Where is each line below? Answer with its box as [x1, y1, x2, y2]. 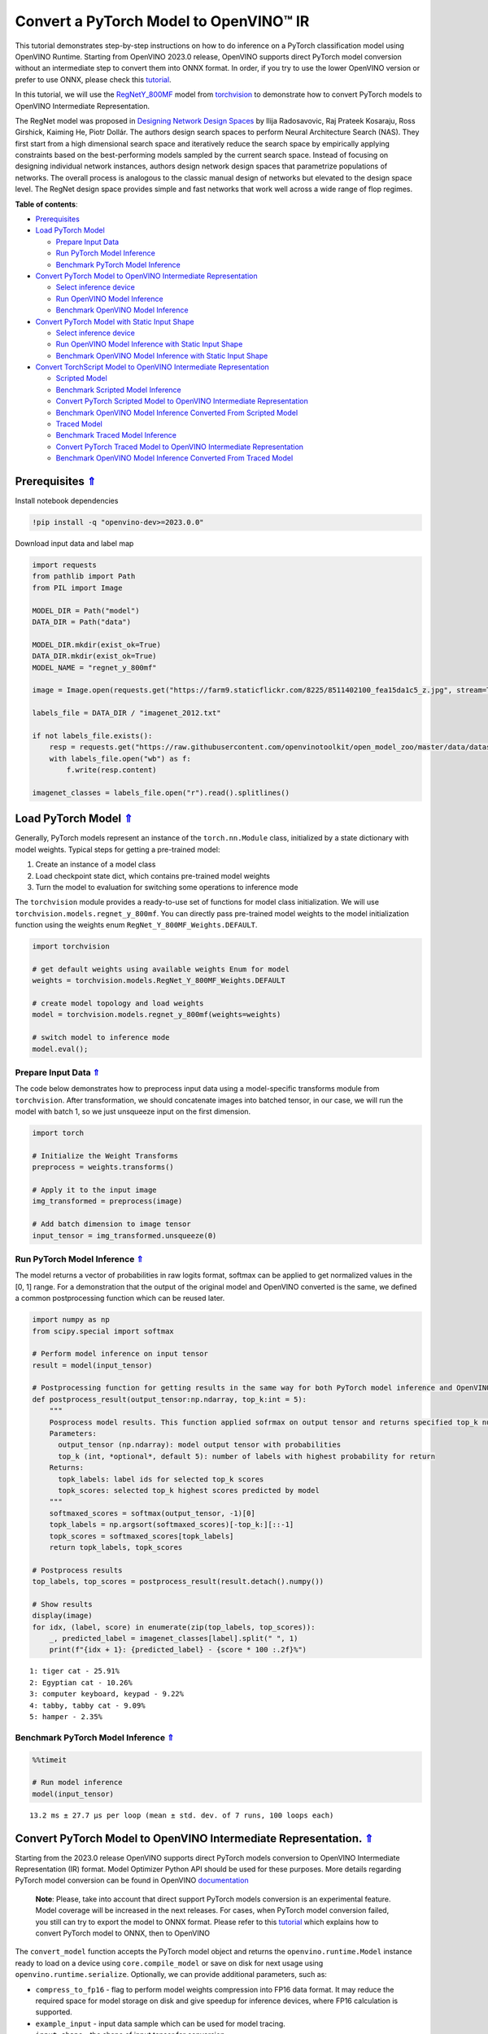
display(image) [32, 1611, 93, 1621]
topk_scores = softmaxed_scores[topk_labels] [49, 1531, 234, 1541]
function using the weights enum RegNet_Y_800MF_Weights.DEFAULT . [15, 920, 258, 930]
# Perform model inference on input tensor [32, 1349, 209, 1359]
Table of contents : [15, 199, 78, 209]
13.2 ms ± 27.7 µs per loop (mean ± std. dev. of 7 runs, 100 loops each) [29, 1810, 334, 1820]
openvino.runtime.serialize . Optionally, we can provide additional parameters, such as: [15, 1970, 327, 1979]
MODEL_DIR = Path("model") [32, 606, 140, 615]
